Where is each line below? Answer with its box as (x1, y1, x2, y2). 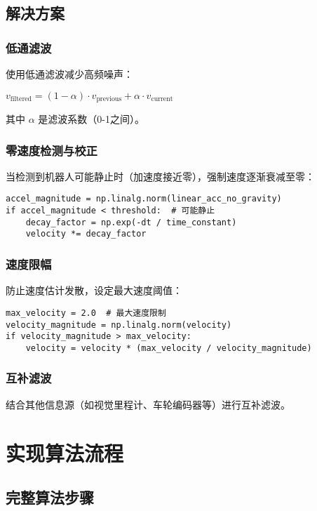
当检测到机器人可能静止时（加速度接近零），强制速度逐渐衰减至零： (6, 168, 315, 183)
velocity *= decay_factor (25, 229, 147, 239)
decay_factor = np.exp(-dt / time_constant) (25, 217, 237, 227)
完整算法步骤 (6, 486, 94, 508)
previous (96, 95, 122, 103)
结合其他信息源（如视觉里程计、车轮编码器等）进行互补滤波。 (6, 397, 290, 411)
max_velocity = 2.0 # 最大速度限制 (6, 307, 166, 318)
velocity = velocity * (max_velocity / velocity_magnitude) (25, 343, 312, 353)
